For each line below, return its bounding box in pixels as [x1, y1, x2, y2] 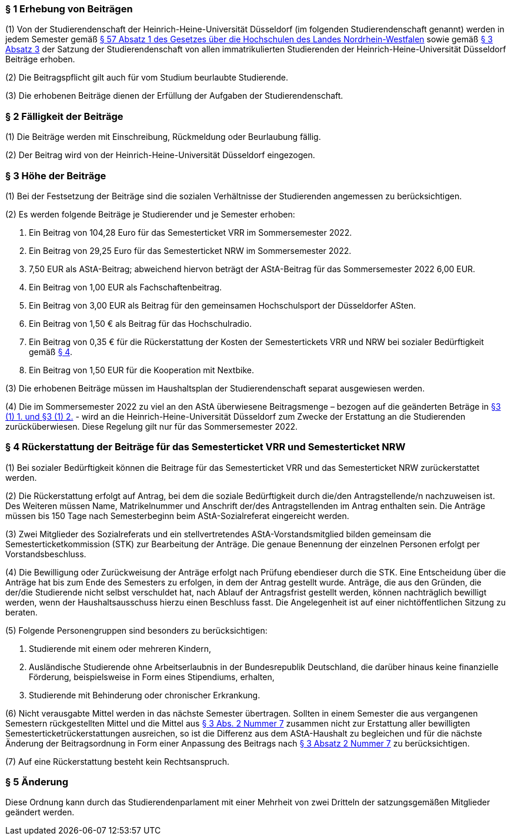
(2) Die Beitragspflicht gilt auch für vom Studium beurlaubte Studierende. [5, 72, 288, 83]
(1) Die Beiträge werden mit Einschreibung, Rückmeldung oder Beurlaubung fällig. [5, 132, 321, 142]
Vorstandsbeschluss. [5, 548, 86, 559]
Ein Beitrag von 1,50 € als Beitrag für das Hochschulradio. [29, 318, 252, 329]
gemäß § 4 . [29, 346, 72, 357]
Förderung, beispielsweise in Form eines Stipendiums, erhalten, [29, 671, 275, 682]
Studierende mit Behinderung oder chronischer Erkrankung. [29, 690, 260, 700]
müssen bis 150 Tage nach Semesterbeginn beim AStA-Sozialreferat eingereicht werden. [5, 510, 349, 521]
